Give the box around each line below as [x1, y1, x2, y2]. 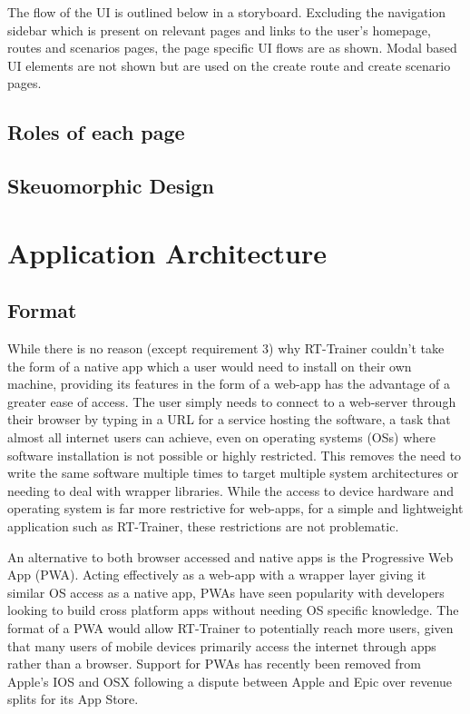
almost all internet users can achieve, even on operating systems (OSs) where [7, 428, 436, 447]
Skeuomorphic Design [7, 172, 214, 200]
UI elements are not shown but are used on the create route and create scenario [7, 55, 451, 74]
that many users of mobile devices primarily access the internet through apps [7, 636, 436, 655]
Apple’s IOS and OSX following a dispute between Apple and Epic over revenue [7, 671, 453, 690]
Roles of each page [7, 118, 185, 146]
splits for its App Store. [7, 689, 139, 709]
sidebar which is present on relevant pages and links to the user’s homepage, [7, 20, 431, 39]
